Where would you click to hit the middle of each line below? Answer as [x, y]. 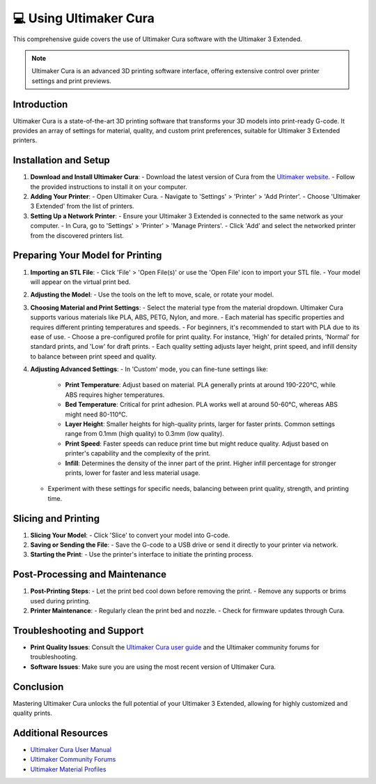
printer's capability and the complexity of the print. [138, 453]
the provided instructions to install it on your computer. [109, 187]
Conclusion [38, 687]
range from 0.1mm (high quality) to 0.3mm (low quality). [144, 434]
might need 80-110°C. [96, 414]
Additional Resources [60, 733]
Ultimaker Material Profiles [68, 769]
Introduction [40, 104]
